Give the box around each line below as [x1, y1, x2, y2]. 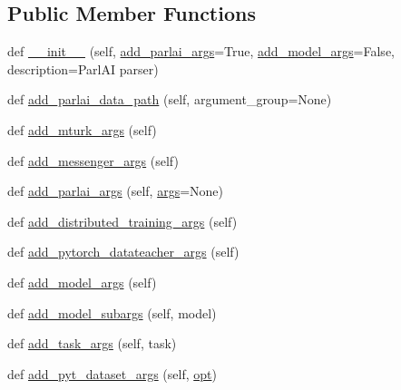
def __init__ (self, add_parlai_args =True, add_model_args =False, [7, 42, 395, 61]
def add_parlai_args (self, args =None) [7, 181, 224, 200]
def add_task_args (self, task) [7, 334, 177, 353]
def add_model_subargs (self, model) [7, 303, 217, 322]
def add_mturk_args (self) [7, 120, 157, 139]
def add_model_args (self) [7, 272, 157, 291]
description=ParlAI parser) [7, 59, 159, 78]
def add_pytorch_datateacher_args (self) [7, 242, 240, 261]
